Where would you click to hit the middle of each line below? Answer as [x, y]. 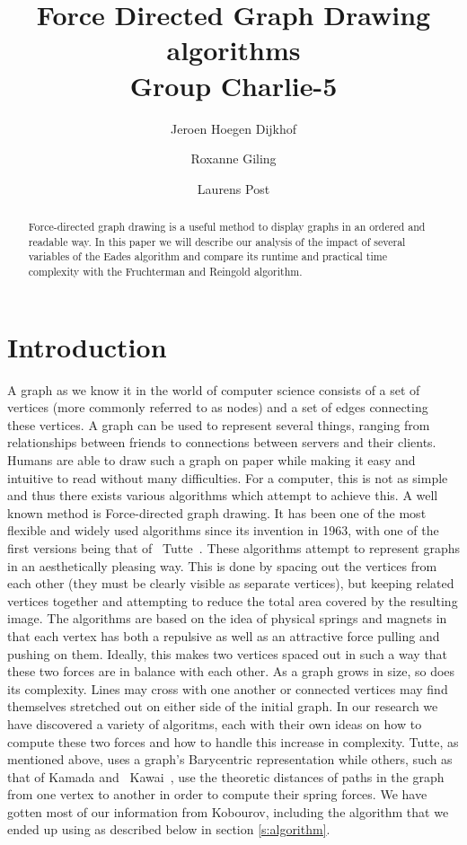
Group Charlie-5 [233, 85]
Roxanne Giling [233, 158]
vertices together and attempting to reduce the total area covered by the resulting [233, 600]
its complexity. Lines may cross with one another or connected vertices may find [228, 688]
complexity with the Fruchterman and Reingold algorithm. [165, 272]
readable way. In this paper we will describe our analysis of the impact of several [217, 241]
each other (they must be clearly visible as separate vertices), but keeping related [231, 583]
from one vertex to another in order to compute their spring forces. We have [217, 794]
